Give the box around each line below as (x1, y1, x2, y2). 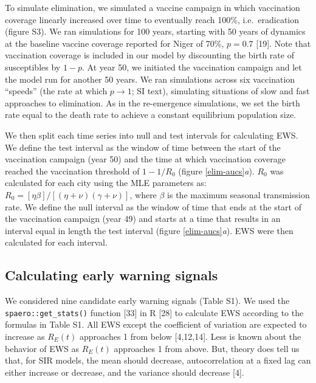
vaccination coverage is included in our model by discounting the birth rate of (5, 49, 294, 61)
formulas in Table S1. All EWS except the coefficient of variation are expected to (5, 318, 307, 331)
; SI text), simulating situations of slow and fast (131, 85, 310, 97)
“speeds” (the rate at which (5, 85, 108, 97)
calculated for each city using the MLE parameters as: (5, 176, 207, 189)
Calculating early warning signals (5, 266, 218, 285)
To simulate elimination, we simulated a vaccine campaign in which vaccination (5, 1, 300, 13)
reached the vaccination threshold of (5, 164, 140, 177)
